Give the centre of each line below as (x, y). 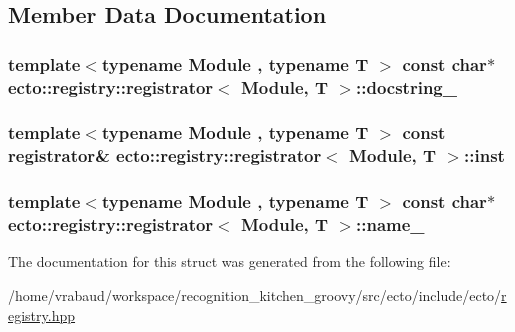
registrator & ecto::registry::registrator (165, 155)
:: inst (484, 155)
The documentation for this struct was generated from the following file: (229, 261)
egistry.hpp (42, 314)
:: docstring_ (406, 86)
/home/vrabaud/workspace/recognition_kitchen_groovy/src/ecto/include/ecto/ (255, 295)
